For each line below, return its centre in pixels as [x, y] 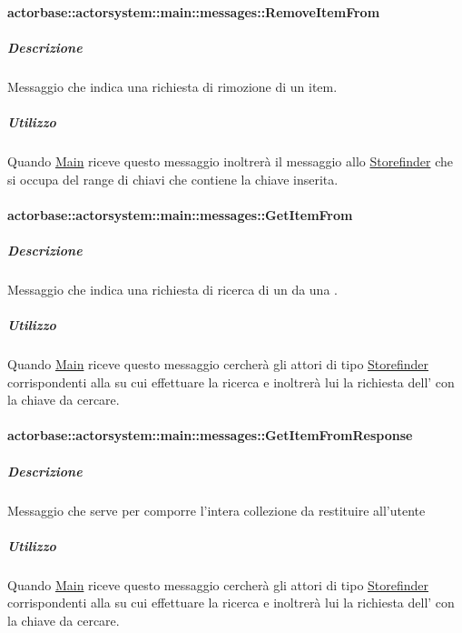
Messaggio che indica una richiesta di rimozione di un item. [172, 86]
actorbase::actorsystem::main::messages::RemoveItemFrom [194, 11]
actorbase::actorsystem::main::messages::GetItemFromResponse [210, 435]
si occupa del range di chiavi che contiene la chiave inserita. [173, 179]
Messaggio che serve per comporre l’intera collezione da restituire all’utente [216, 510]
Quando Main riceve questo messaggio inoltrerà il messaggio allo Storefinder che [230, 161]
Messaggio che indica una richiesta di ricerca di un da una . [172, 289]
